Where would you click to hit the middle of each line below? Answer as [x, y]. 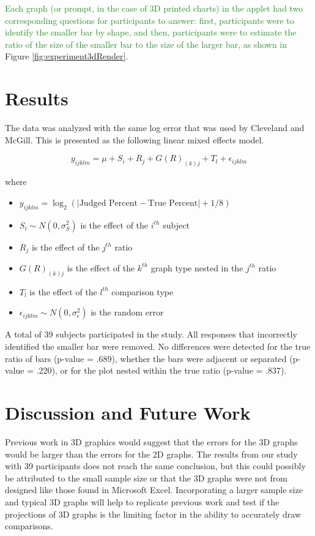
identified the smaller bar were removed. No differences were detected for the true [158, 346]
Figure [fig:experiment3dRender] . [67, 56]
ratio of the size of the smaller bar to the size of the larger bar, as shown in [146, 44]
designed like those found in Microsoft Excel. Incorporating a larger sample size [154, 490]
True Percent [173, 203]
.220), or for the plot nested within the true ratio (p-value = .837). [161, 370]
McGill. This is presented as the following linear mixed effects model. [135, 139]
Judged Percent [108, 203]
